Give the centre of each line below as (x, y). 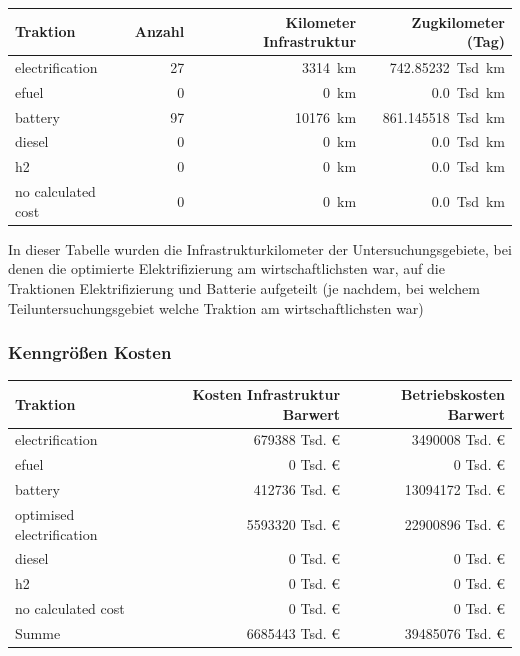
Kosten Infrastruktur (266, 393)
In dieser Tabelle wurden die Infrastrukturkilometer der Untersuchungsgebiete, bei (260, 248)
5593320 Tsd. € (293, 523)
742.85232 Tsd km (447, 66)
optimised (45, 513)
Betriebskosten (453, 393)
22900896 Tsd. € (454, 523)
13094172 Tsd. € (454, 489)
